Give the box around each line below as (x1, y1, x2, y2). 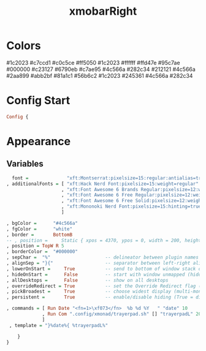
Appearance (6, 134, 71, 148)
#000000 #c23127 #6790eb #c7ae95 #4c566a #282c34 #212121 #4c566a (6, 66, 196, 73)
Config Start (6, 94, 71, 108)
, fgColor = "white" (6, 225, 72, 232)
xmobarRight (69, 4, 137, 18)
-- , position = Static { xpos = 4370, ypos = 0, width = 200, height (6, 237, 202, 243)
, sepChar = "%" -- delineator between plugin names (6, 254, 199, 261)
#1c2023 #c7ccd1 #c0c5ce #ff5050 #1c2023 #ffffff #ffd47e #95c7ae (6, 59, 180, 66)
